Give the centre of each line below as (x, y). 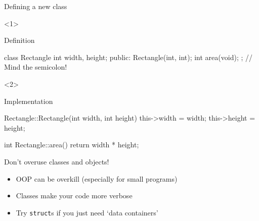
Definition (19, 40)
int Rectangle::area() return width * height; (72, 145)
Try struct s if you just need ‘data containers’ (87, 212)
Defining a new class (36, 6)
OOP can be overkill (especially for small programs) (97, 178)
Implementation (29, 101)
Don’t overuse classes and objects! (57, 161)
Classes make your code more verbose (74, 196)
